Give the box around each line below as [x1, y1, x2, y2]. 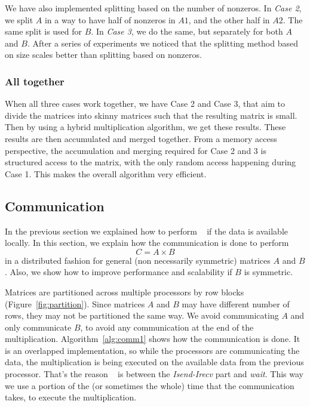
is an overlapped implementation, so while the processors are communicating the [5, 344, 300, 356]
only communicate [5, 320, 72, 333]
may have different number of [182, 297, 290, 310]
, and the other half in [188, 13, 270, 26]
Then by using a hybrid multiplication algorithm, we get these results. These [5, 121, 286, 133]
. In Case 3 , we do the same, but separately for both [91, 25, 283, 38]
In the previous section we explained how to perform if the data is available [5, 224, 288, 237]
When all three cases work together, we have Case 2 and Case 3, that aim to [5, 97, 285, 110]
